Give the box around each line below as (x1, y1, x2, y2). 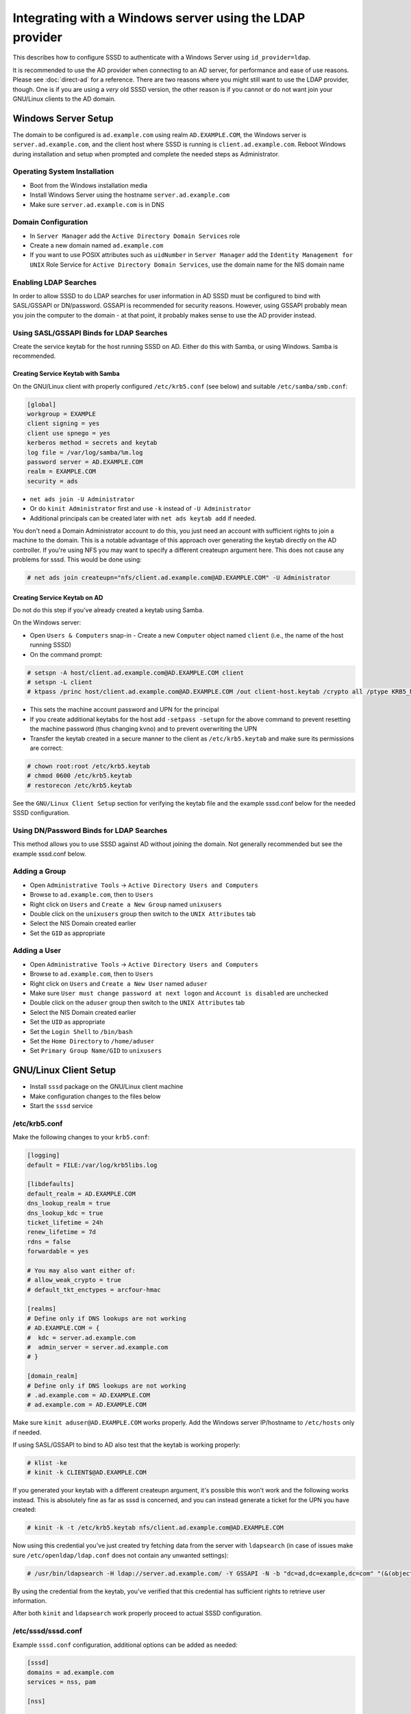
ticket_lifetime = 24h (27, 1218, 103, 1227)
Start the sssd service (29, 1102, 93, 1110)
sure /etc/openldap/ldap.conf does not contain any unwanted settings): (12, 1551, 229, 1559)
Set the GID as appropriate (29, 929, 105, 937)
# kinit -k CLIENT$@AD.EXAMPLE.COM (27, 1469, 147, 1477)
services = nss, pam (27, 1678, 96, 1686)
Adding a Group (12, 867, 66, 876)
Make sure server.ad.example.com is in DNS (29, 200, 164, 208)
